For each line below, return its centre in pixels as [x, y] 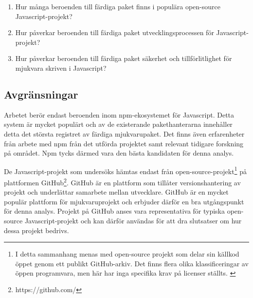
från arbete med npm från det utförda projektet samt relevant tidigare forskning [124, 143]
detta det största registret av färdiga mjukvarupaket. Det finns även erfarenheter [124, 133]
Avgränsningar [41, 94]
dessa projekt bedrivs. [36, 230]
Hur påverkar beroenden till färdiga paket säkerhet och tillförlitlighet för [124, 58]
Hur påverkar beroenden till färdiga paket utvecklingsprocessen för [115, 32]
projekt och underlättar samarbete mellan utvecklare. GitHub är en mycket [116, 192]
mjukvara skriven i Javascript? [61, 68]
